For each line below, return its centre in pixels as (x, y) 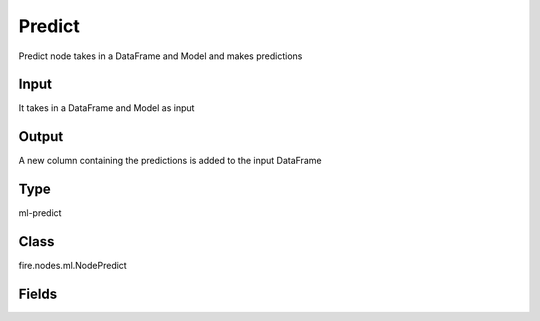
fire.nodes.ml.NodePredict (72, 266)
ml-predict (40, 213)
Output (41, 136)
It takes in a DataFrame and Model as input (106, 108)
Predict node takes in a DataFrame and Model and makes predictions (160, 56)
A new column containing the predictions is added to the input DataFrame (170, 161)
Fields (38, 293)
